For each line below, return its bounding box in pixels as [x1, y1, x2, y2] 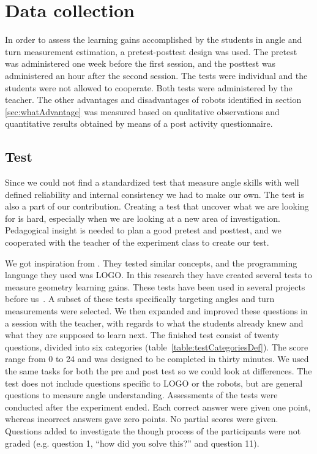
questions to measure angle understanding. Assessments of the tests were [5, 388, 278, 401]
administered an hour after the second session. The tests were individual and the [5, 69, 308, 81]
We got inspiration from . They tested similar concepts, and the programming [5, 256, 297, 269]
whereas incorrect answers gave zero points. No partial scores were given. [5, 412, 278, 425]
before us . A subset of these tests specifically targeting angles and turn [5, 292, 275, 305]
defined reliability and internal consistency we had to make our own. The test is [5, 187, 304, 200]
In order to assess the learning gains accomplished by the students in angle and [5, 33, 302, 46]
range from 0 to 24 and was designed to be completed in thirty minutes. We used [5, 352, 309, 365]
